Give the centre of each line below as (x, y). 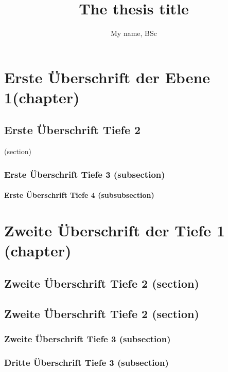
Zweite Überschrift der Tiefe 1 (115, 230)
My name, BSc (134, 33)
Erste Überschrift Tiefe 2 (73, 130)
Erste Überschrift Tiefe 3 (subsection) (85, 174)
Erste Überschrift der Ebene (107, 77)
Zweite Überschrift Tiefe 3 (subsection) (87, 338)
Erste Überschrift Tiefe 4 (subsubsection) (79, 195)
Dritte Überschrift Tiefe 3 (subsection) (86, 362)
